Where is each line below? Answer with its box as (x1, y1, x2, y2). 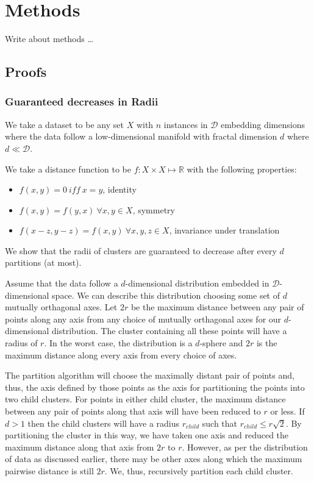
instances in (163, 118, 208, 130)
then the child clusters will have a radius (27, 416, 180, 429)
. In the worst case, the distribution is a (44, 337, 193, 349)
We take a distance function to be (5, 162, 131, 175)
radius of (5, 337, 38, 349)
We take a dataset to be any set (5, 118, 124, 130)
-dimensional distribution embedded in (125, 277, 269, 290)
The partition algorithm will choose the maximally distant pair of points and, (5, 369, 294, 382)
